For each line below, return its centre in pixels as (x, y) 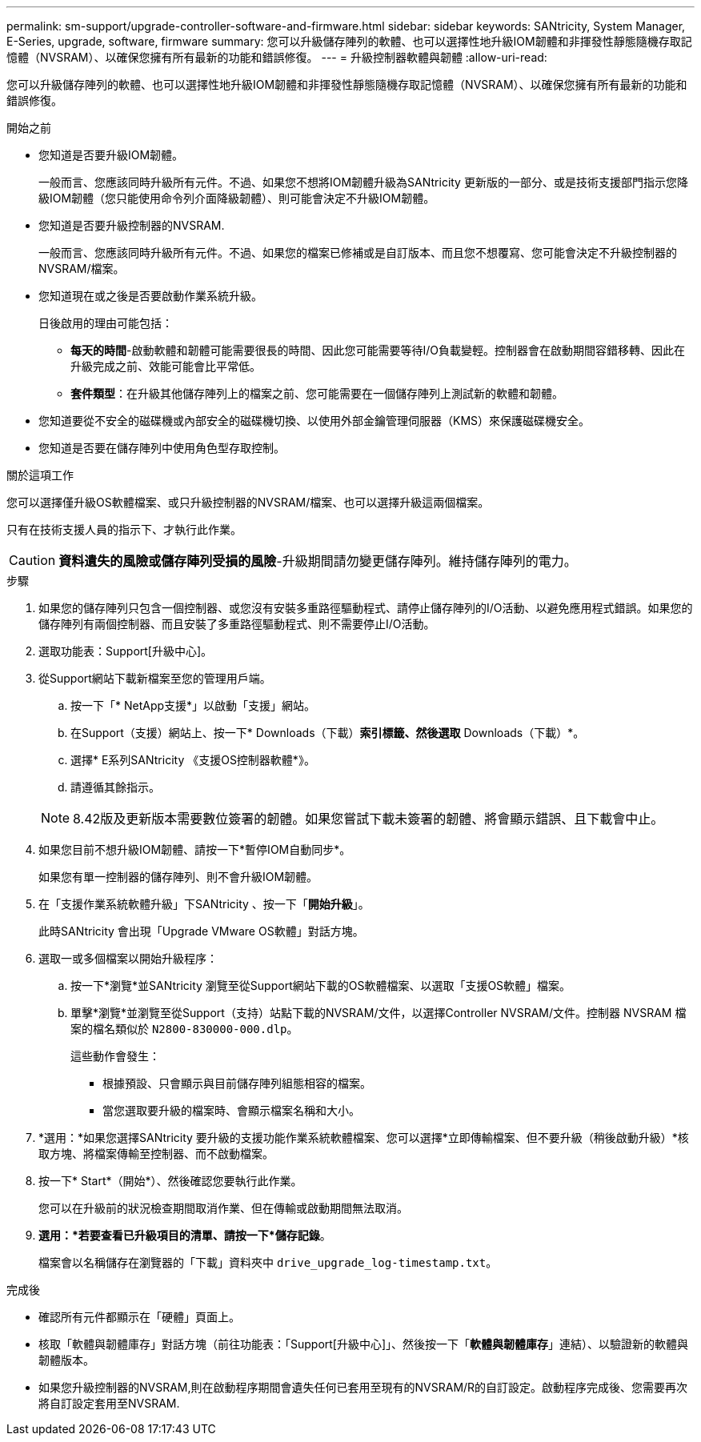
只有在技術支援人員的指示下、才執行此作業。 (124, 529)
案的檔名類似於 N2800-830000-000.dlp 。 (184, 1029)
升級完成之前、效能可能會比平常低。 (166, 366)
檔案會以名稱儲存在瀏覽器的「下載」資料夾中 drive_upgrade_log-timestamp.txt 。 (268, 1262)
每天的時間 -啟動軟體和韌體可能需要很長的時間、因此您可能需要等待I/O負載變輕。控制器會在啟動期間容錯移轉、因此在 (378, 350)
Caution (32, 560)
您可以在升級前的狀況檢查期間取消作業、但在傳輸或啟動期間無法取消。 (223, 1208)
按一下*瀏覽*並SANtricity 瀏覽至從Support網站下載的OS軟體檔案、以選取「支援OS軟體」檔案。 (321, 985)
